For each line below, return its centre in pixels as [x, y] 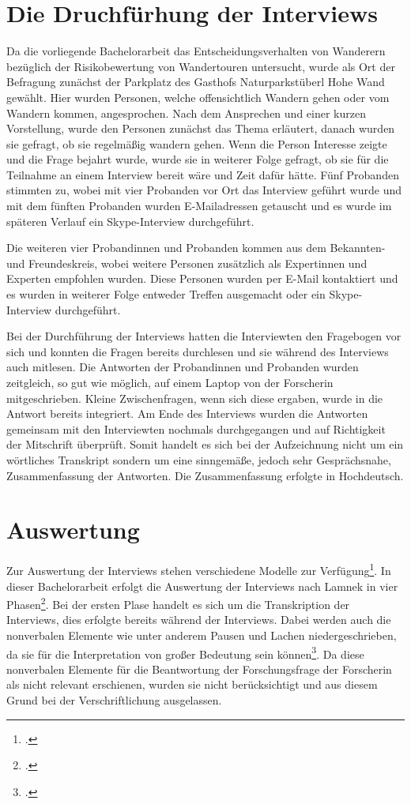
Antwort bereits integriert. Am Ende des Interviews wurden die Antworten [187, 413]
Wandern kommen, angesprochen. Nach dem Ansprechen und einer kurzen [186, 113]
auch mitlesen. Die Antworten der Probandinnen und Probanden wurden [183, 367]
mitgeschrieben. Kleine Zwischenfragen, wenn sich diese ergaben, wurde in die [195, 398]
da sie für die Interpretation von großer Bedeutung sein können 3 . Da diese [185, 652]
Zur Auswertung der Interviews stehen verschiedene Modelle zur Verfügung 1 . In [199, 569]
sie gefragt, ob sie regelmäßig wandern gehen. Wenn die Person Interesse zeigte [197, 143]
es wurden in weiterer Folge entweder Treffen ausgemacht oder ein [166, 294]
